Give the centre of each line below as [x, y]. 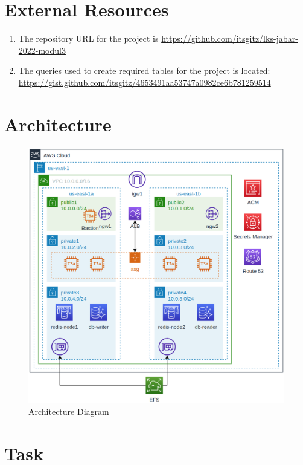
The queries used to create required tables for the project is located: [144, 70]
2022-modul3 [42, 50]
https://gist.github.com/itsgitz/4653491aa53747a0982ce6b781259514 [145, 82]
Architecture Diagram [69, 411]
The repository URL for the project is [88, 38]
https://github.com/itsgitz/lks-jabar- [230, 38]
